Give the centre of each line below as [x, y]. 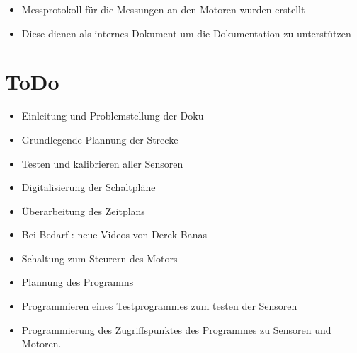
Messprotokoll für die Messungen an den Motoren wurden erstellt [163, 9]
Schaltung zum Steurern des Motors [100, 258]
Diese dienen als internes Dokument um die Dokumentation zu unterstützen [186, 33]
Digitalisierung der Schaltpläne [89, 187]
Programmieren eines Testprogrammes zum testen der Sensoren [159, 306]
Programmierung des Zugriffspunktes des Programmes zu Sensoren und [176, 329]
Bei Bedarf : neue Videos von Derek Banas [114, 235]
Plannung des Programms [78, 282]
